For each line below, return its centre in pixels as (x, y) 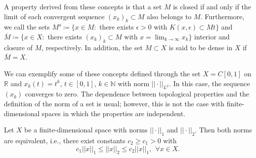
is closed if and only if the (212, 6)
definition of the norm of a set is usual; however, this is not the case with (114, 103)
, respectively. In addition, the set (92, 47)
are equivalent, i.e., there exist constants (65, 140)
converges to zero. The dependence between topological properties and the (137, 94)
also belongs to (169, 16)
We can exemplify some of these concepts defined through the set (102, 73)
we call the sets (27, 27)
